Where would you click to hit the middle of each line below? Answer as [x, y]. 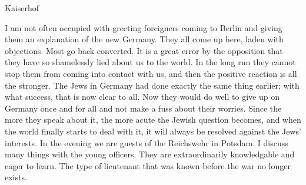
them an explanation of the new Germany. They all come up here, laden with [144, 39]
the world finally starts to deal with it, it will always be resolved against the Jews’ [153, 131]
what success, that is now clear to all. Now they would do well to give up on [142, 97]
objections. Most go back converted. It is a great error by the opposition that [144, 50]
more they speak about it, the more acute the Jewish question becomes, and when [153, 120]
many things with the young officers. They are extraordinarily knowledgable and [150, 154]
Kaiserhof [22, 8]
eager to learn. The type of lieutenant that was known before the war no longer [148, 165]
